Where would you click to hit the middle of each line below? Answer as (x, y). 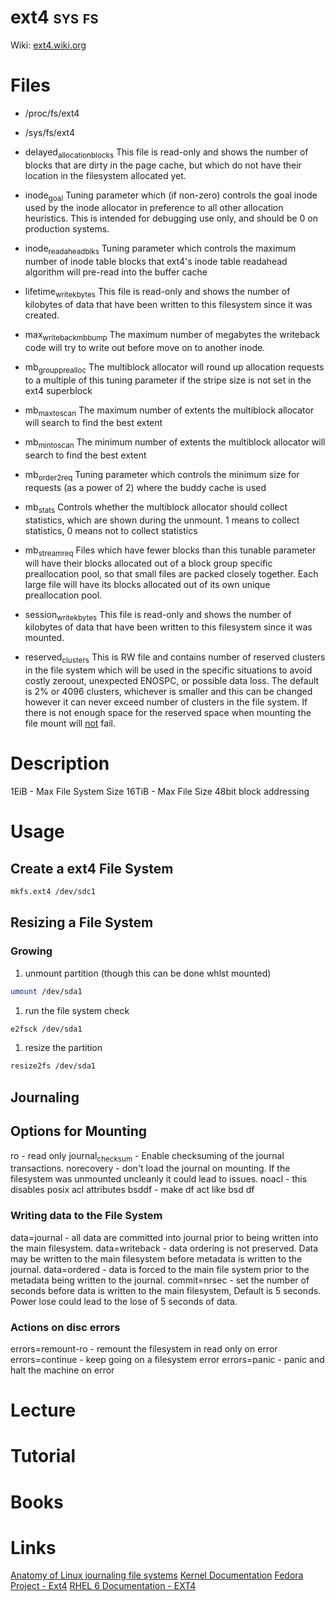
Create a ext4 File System (92, 868)
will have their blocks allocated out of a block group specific (148, 563)
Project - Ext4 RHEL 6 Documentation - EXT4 (103, 1586)
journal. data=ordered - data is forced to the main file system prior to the (160, 1269)
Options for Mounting (79, 1131)
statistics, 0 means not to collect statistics (111, 530)
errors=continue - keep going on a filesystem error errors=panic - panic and (167, 1359)
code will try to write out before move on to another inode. (145, 347)
